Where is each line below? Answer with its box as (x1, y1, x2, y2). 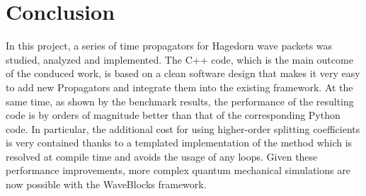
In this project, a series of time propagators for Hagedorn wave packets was (6, 38, 333, 53)
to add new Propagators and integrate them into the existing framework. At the (6, 79, 353, 94)
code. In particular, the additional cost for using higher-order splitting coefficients (6, 121, 360, 136)
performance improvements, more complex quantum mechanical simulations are (6, 163, 350, 178)
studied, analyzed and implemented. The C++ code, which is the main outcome (6, 52, 353, 67)
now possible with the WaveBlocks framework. (6, 177, 207, 192)
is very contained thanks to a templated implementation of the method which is (6, 135, 353, 150)
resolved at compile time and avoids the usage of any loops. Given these (6, 149, 318, 163)
